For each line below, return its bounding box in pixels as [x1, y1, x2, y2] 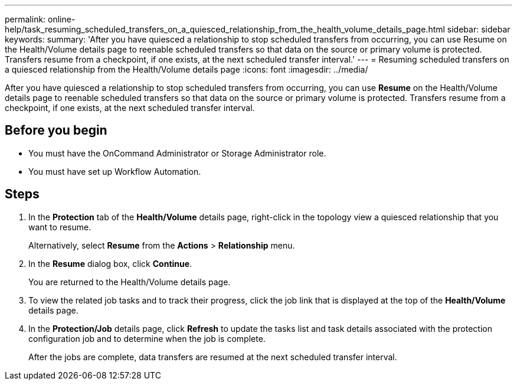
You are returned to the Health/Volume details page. [28, 276, 231, 287]
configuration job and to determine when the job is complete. [28, 333, 266, 344]
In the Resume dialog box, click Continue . [28, 258, 192, 269]
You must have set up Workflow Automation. [28, 166, 201, 177]
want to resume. [28, 221, 91, 232]
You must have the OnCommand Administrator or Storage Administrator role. [28, 148, 326, 158]
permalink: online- [5, 14, 76, 24]
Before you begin [5, 123, 107, 138]
